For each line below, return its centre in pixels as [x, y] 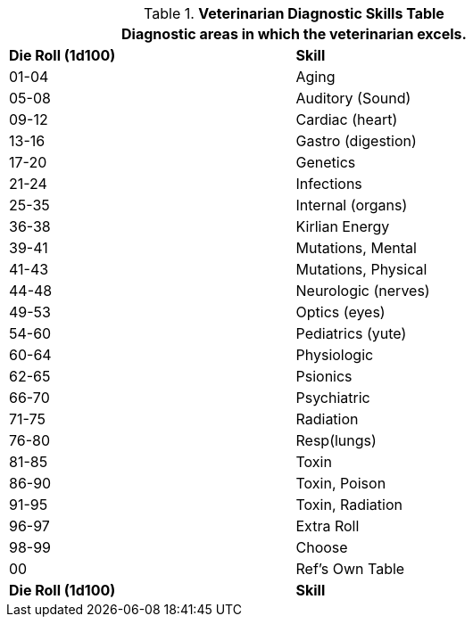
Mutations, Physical [361, 269]
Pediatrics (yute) [351, 333]
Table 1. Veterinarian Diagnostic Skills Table [294, 13]
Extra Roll [328, 526]
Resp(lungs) [336, 440]
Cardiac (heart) [347, 119]
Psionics [324, 376]
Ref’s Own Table [350, 569]
